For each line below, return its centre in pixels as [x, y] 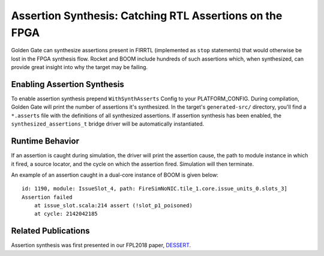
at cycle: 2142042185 [66, 214]
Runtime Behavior [45, 141]
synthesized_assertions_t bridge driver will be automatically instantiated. [108, 124]
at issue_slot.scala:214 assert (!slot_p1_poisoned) [113, 206]
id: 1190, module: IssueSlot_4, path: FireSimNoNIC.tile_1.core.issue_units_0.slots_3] [155, 189]
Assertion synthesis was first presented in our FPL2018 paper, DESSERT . [101, 245]
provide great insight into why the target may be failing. [79, 67]
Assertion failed [47, 197]
